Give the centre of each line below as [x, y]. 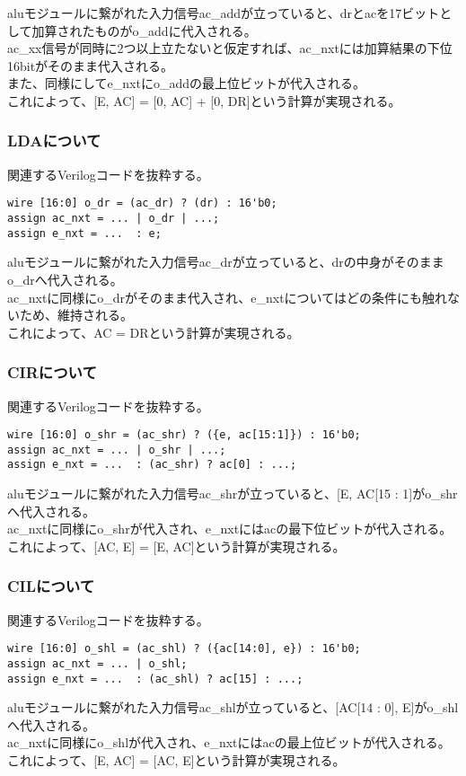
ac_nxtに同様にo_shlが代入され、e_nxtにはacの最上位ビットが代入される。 [229, 742]
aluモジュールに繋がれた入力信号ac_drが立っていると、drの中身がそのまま [226, 262]
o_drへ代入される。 [65, 279]
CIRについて [52, 372]
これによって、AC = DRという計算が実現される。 [154, 332]
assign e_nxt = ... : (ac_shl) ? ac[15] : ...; [155, 679]
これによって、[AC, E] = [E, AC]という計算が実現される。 [176, 546]
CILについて [51, 586]
